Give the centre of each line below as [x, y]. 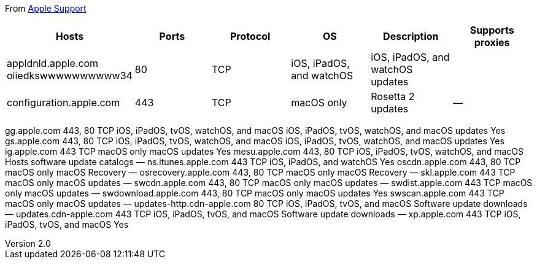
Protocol [250, 36]
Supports [492, 30]
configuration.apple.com [64, 103]
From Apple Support [46, 8]
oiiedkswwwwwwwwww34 [70, 76]
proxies [492, 42]
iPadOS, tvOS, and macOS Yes [67, 224]
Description [411, 36]
